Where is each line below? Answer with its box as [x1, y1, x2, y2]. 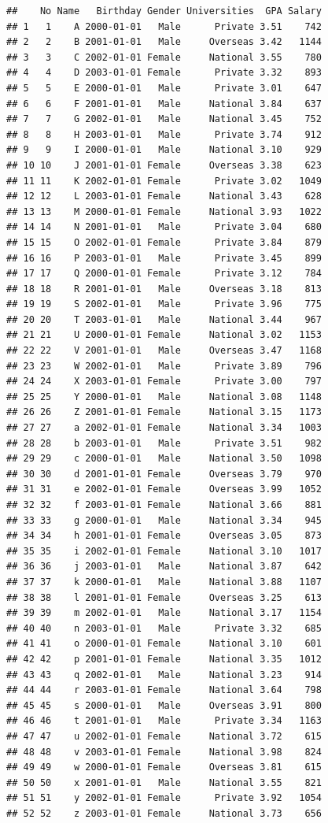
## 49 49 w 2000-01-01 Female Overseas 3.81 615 [6, 762, 322, 773]
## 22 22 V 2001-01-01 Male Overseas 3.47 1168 [6, 345, 322, 357]
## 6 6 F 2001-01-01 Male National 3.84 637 [6, 98, 322, 109]
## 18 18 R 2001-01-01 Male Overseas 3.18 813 [6, 283, 322, 295]
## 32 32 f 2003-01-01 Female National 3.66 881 [6, 499, 322, 510]
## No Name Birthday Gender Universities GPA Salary [6, 6, 322, 17]
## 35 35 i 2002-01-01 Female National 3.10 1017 [6, 545, 322, 557]
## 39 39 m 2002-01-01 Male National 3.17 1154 [6, 607, 322, 619]
